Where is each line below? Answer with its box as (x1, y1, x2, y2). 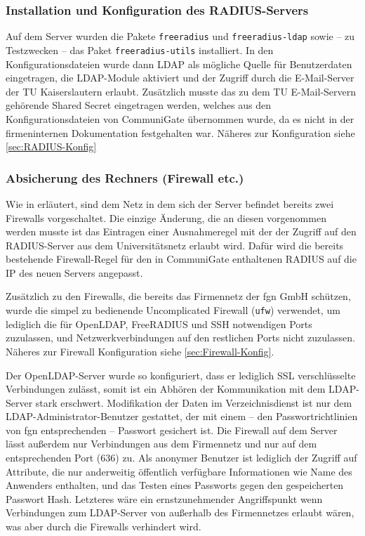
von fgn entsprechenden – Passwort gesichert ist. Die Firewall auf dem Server (6, 422, 338, 437)
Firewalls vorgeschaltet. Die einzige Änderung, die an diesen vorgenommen (6, 210, 326, 225)
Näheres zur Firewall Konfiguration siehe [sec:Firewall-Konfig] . (6, 344, 274, 358)
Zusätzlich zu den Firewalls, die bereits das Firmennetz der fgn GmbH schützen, (6, 289, 351, 303)
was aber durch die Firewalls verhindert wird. (6, 519, 201, 534)
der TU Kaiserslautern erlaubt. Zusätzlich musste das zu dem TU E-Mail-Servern (6, 84, 357, 98)
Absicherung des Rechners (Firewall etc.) (6, 169, 244, 186)
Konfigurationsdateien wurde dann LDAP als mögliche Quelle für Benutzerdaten (6, 56, 352, 71)
